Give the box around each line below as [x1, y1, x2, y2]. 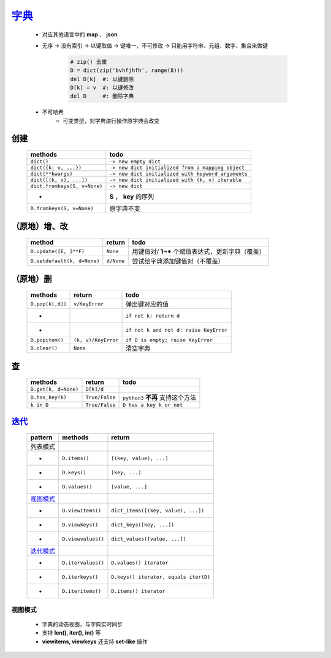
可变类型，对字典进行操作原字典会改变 [63, 117, 159, 124]
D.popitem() [30, 337, 64, 343]
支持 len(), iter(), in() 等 [42, 629, 101, 636]
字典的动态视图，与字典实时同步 [42, 621, 123, 628]
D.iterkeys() [62, 573, 99, 580]
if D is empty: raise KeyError [126, 337, 213, 343]
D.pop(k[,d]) [30, 300, 67, 307]
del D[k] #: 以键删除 [70, 76, 134, 82]
